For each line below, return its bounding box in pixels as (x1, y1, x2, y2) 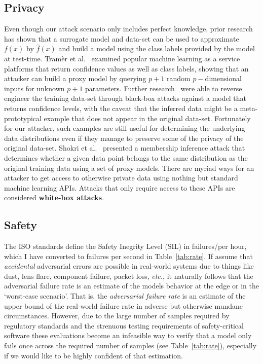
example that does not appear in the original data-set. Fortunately (44, 113, 251, 123)
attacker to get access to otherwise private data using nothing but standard (4, 172, 238, 183)
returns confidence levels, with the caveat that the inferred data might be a (4, 102, 238, 113)
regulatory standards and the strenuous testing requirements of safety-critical (4, 320, 244, 331)
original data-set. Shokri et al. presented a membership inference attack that (4, 142, 245, 153)
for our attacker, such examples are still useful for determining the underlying (4, 123, 245, 133)
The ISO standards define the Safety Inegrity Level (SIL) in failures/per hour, (4, 241, 247, 251)
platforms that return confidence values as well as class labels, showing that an (4, 63, 249, 74)
